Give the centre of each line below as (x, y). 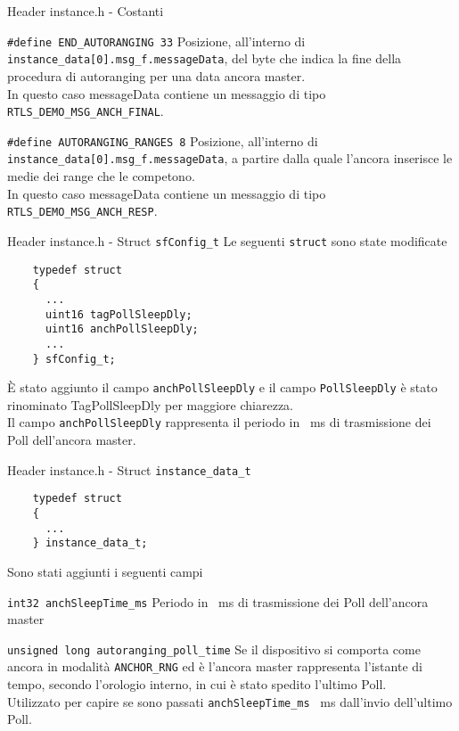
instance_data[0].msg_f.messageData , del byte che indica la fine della (205, 58)
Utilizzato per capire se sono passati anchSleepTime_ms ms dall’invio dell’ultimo (230, 701)
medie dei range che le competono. (101, 176)
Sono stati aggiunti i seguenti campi (105, 571)
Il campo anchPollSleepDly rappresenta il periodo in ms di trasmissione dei (219, 422)
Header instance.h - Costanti (86, 11)
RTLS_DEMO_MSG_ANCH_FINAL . (86, 111)
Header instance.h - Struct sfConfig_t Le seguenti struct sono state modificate (227, 240)
